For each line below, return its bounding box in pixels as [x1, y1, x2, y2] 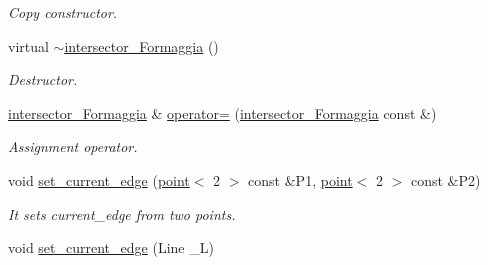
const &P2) [410, 169, 481, 190]
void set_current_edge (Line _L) [8, 237, 214, 258]
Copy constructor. [8, 2, 118, 22]
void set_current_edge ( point [8, 169, 190, 190]
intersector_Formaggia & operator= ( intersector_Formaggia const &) [8, 102, 437, 123]
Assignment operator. [8, 136, 138, 157]
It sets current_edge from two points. [8, 203, 236, 224]
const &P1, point [248, 169, 353, 190]
